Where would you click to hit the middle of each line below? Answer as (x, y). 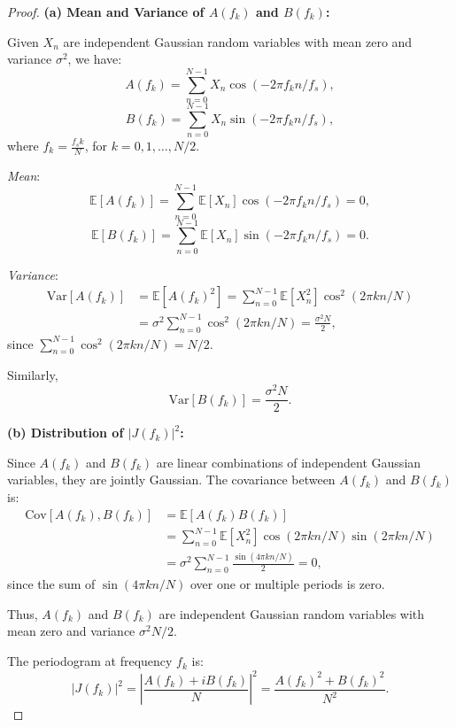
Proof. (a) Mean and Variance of (106, 12)
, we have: (95, 59)
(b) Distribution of (66, 433)
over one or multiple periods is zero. (287, 584)
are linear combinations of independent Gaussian (289, 462)
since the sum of (51, 584)
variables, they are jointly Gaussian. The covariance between (171, 480)
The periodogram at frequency (90, 661)
